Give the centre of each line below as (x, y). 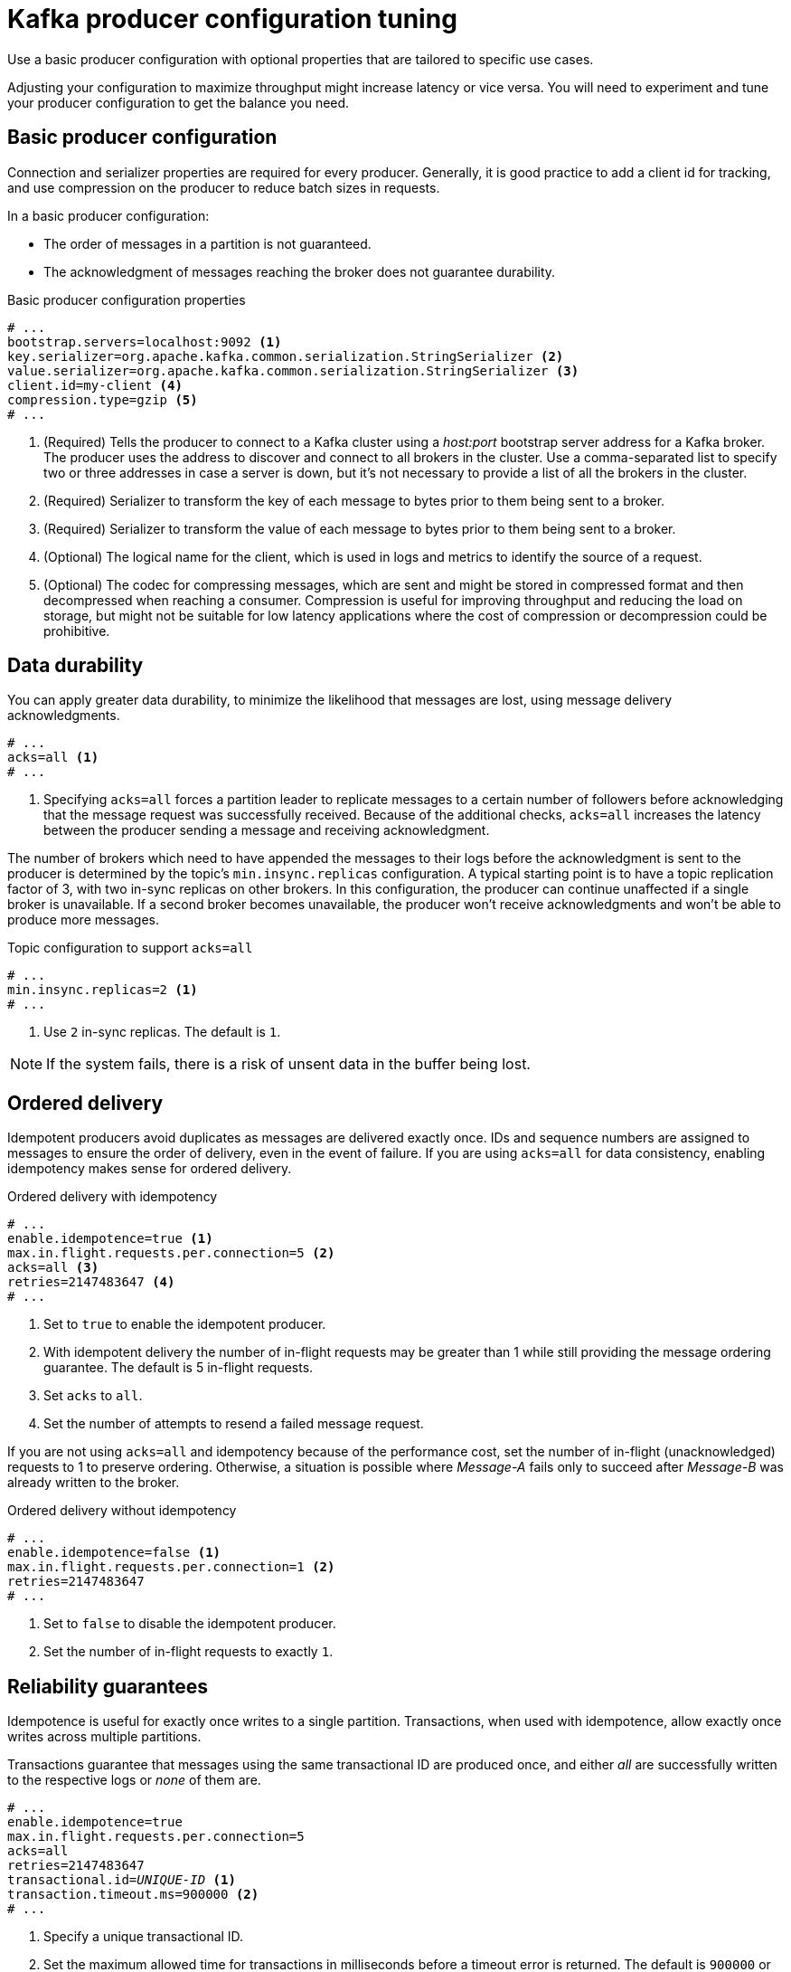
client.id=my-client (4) (95, 385)
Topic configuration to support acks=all (130, 948)
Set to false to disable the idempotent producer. (190, 1624)
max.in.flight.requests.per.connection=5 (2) (171, 1253)
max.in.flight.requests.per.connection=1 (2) (171, 1567)
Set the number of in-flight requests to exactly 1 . (188, 1652)
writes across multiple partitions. (104, 1737)
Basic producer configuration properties (127, 299)
